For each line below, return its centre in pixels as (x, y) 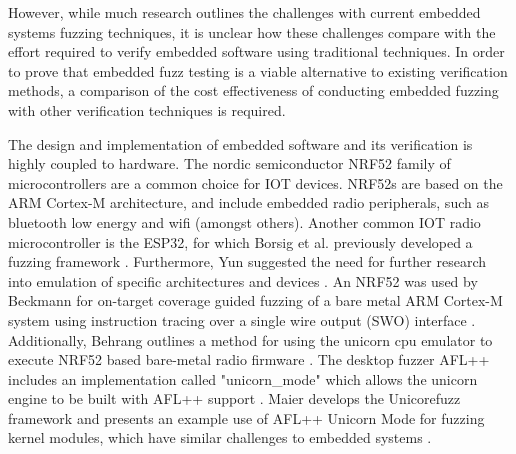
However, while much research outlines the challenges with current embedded (244, 12)
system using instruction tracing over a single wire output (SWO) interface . (242, 319)
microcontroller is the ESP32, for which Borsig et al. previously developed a (240, 241)
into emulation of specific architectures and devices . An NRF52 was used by (243, 280)
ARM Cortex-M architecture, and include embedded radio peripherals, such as (248, 202)
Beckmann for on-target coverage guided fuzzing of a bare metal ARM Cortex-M (255, 300)
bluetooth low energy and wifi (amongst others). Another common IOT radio (244, 221)
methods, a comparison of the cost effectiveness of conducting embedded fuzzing (253, 90)
